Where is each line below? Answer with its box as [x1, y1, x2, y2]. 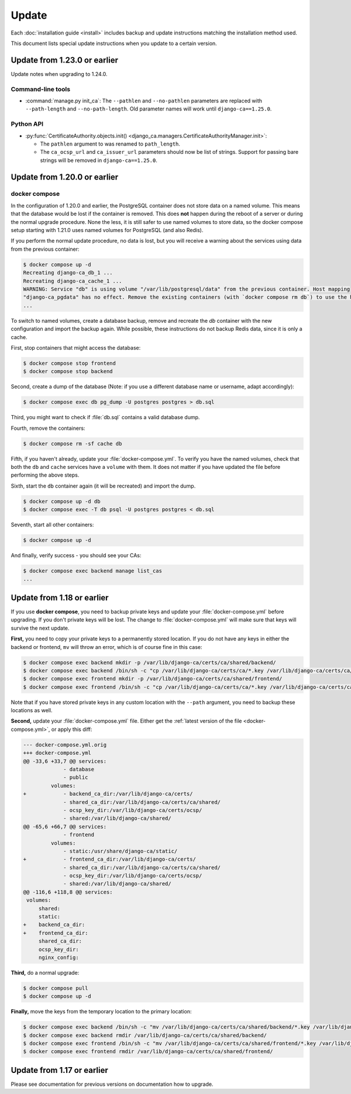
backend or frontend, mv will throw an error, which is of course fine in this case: [11, 643, 202, 650]
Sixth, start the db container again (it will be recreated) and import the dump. [11, 482, 196, 489]
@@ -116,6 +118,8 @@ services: [23, 889, 113, 895]
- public [63, 774, 88, 781]
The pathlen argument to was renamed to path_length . [40, 140, 181, 147]
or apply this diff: [51, 726, 92, 733]
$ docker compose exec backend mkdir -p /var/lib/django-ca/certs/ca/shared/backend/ [23, 659, 276, 666]
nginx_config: [38, 954, 79, 961]
